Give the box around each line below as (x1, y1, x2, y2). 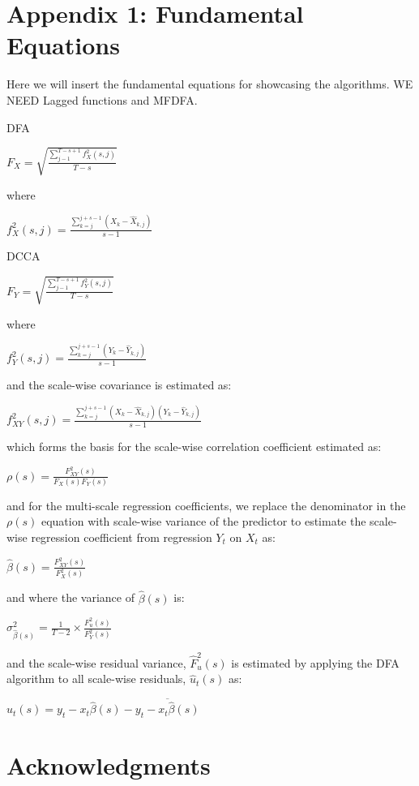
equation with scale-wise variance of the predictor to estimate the (41, 513, 366, 530)
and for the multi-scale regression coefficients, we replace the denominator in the (6, 496, 406, 513)
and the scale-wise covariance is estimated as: (6, 376, 232, 393)
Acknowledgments (6, 749, 211, 782)
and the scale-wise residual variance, (6, 654, 186, 671)
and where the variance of (6, 589, 135, 606)
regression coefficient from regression (31, 529, 212, 546)
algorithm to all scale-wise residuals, (6, 670, 186, 687)
